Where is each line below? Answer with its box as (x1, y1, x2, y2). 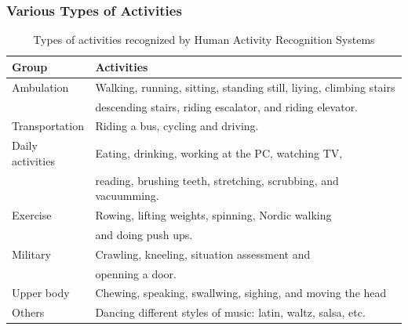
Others (12, 304, 45, 321)
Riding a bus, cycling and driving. (95, 118, 259, 134)
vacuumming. (95, 187, 159, 204)
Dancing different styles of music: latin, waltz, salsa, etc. (95, 304, 366, 321)
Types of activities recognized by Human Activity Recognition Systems (33, 31, 375, 48)
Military (12, 245, 51, 262)
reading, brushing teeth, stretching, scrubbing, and (95, 172, 339, 188)
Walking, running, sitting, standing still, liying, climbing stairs (95, 78, 395, 95)
